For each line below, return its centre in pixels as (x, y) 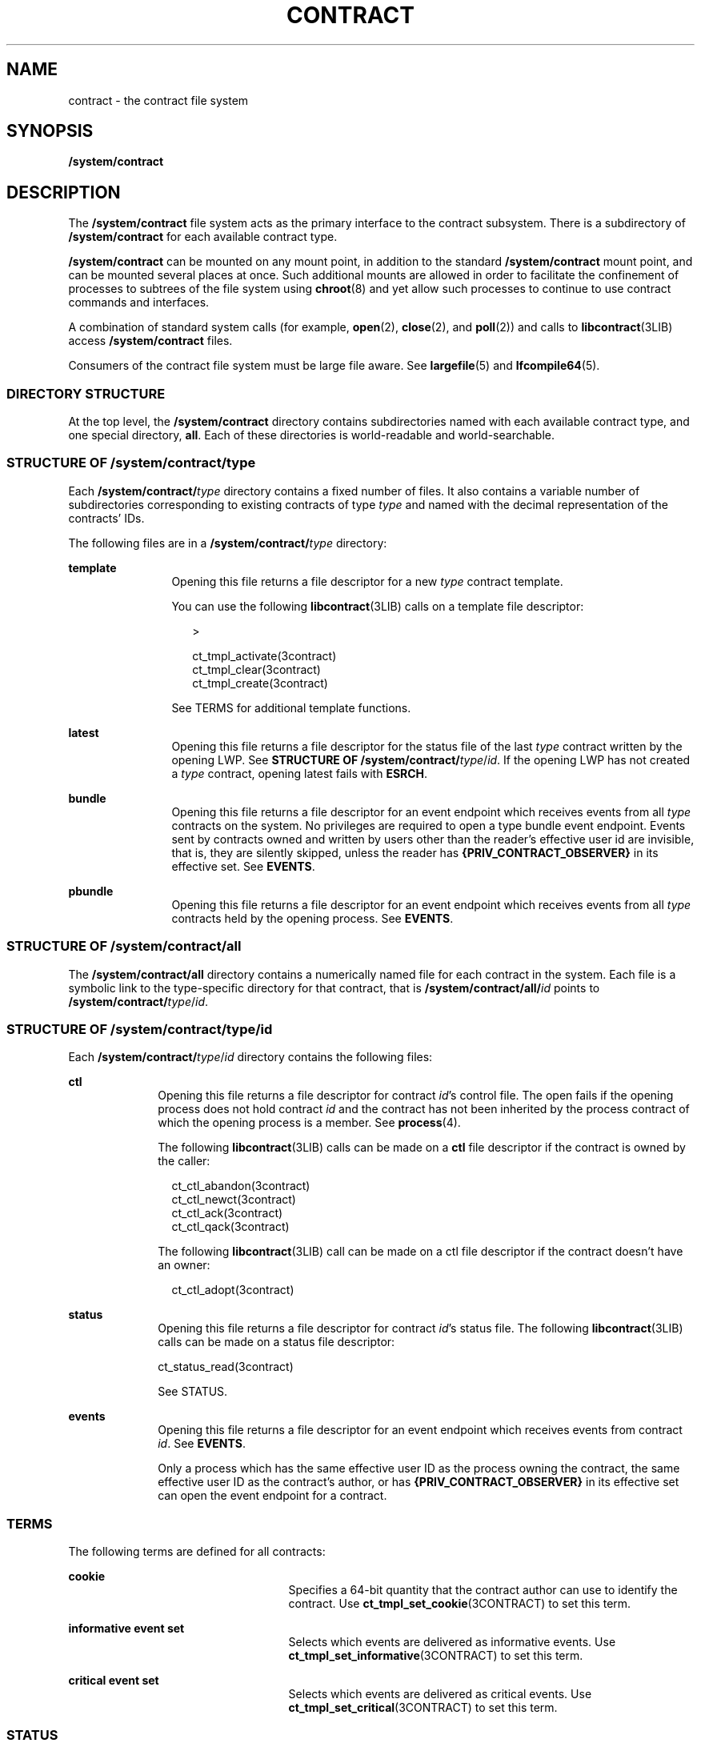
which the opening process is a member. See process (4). (309, 1123)
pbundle (91, 891)
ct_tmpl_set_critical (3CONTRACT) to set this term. (423, 1708)
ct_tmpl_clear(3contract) (256, 669)
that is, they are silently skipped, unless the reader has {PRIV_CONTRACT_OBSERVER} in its (415, 852)
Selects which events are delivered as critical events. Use (440, 1694)
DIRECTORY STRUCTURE (86, 393)
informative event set (126, 1629)
